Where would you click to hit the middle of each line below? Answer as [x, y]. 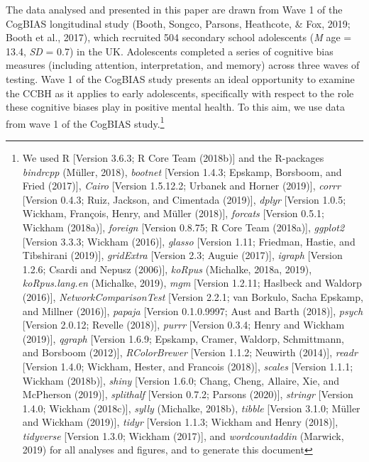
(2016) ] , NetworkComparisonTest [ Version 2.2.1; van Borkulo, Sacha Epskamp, [193, 296]
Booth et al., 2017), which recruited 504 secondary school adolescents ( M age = [179, 37]
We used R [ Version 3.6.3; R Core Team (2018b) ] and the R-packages [173, 158]
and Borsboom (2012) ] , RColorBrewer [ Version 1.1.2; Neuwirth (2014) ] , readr [190, 352]
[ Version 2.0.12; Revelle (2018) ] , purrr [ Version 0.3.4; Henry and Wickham [183, 325]
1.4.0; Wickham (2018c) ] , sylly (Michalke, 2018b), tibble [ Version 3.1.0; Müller [191, 408]
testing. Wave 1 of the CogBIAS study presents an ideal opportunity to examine [180, 78]
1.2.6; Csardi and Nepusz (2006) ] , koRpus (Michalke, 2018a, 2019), [167, 269]
